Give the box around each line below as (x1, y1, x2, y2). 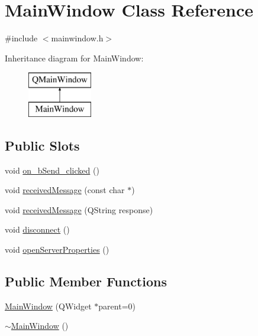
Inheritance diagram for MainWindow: (5, 51, 144, 64)
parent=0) (98, 299, 136, 312)
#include (5, 32, 38, 44)
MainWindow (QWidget (5, 299, 92, 312)
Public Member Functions (5, 272, 167, 291)
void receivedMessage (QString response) (5, 203, 153, 216)
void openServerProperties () (5, 243, 109, 256)
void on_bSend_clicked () (5, 164, 99, 176)
